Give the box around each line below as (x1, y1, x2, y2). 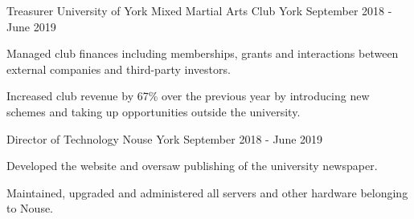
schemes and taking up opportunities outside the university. (6, 103, 301, 120)
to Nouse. (6, 200, 54, 217)
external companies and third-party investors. (6, 60, 231, 77)
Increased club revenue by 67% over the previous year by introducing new (6, 87, 370, 104)
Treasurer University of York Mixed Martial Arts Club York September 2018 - (6, 2, 392, 18)
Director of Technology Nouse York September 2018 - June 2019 (6, 130, 323, 147)
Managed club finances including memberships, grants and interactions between (6, 45, 399, 62)
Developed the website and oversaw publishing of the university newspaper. (6, 157, 378, 174)
